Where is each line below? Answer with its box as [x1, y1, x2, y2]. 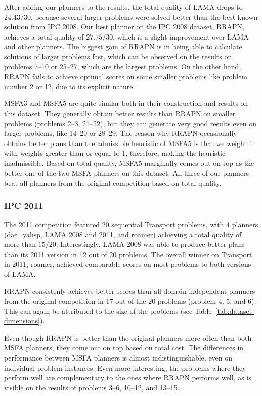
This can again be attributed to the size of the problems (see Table [4, 305, 212, 316]
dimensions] [4, 315, 40, 326]
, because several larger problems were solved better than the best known [30, 11, 258, 22]
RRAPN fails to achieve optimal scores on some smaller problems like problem [4, 71, 248, 82]
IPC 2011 [4, 199, 43, 211]
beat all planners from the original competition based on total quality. [4, 177, 222, 188]
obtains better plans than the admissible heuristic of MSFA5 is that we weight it [4, 137, 254, 148]
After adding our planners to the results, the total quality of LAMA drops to [4, 2, 243, 12]
